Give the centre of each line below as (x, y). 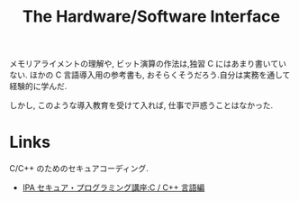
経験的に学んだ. (38, 87)
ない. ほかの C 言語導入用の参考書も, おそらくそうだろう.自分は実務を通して (150, 75)
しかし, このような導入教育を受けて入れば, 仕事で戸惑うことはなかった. (141, 105)
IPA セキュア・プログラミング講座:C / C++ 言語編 (113, 187)
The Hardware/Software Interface (151, 17)
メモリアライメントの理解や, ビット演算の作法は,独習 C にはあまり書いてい (148, 64)
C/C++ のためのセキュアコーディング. (79, 169)
